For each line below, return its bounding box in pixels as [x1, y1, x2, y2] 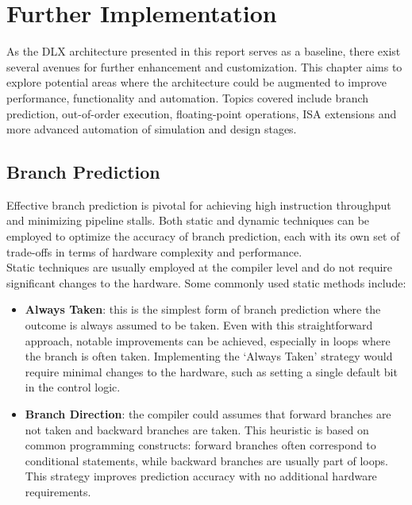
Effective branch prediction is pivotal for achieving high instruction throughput [6, 196, 391, 213]
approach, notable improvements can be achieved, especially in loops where [25, 332, 391, 349]
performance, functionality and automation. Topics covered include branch [6, 89, 369, 106]
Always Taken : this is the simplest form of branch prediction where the [25, 301, 381, 318]
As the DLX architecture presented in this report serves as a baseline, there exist [6, 43, 401, 60]
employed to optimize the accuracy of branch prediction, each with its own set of [6, 228, 400, 245]
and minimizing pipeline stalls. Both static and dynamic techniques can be [6, 212, 370, 229]
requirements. [25, 483, 91, 499]
